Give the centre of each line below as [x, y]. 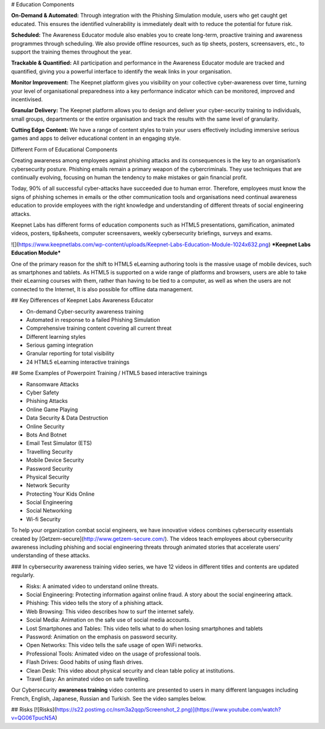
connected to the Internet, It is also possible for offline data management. [102, 289]
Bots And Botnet [46, 435]
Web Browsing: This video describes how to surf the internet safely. [110, 611]
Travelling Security [49, 452]
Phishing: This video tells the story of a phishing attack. [95, 603]
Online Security [45, 426]
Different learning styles [56, 336]
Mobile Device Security [55, 460]
